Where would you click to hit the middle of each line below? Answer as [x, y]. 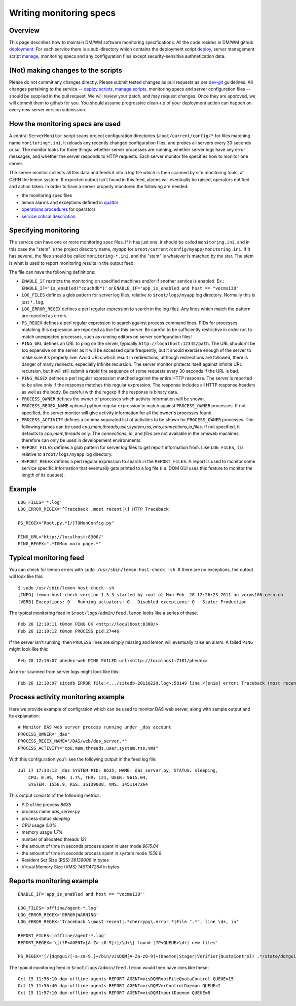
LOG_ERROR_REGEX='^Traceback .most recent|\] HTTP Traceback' [95, 509]
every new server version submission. [48, 110]
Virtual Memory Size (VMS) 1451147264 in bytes [70, 867]
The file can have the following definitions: [52, 272]
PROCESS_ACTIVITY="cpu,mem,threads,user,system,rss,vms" [88, 748]
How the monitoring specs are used [65, 124]
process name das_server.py [51, 812]
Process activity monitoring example [67, 697]
